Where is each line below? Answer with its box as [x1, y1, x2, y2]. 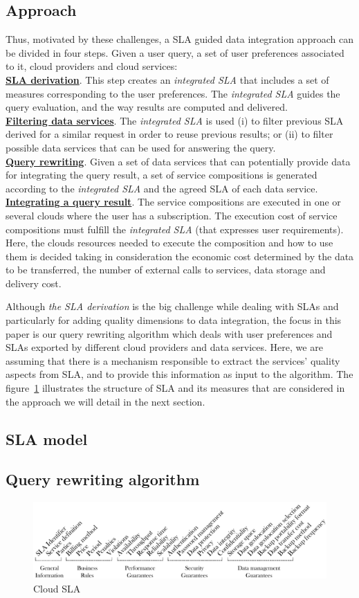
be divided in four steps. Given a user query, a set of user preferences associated [6, 45, 344, 60]
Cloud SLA [33, 581, 81, 595]
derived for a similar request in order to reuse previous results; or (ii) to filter [6, 127, 333, 141]
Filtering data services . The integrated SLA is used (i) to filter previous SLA [6, 113, 344, 127]
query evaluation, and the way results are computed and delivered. [6, 100, 288, 114]
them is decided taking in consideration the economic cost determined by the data [6, 248, 354, 263]
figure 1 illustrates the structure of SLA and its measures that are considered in [6, 381, 345, 395]
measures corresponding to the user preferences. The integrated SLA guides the [6, 86, 340, 100]
